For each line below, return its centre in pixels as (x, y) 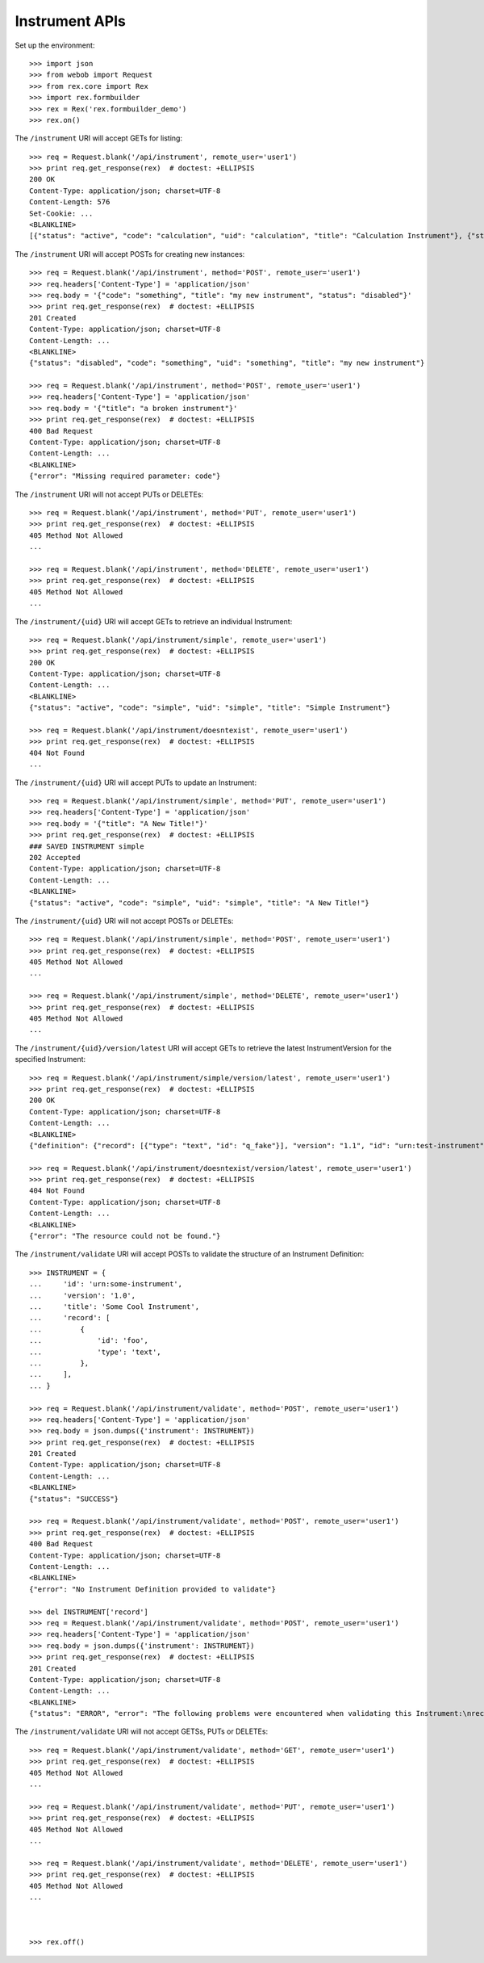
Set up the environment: (55, 45)
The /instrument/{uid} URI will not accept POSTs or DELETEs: (124, 921)
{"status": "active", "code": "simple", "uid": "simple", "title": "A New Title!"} (200, 903)
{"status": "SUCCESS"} (74, 1499)
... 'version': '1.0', (83, 1295)
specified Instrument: (50, 1059)
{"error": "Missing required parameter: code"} (125, 476)
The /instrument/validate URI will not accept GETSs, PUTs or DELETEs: (142, 1731)
